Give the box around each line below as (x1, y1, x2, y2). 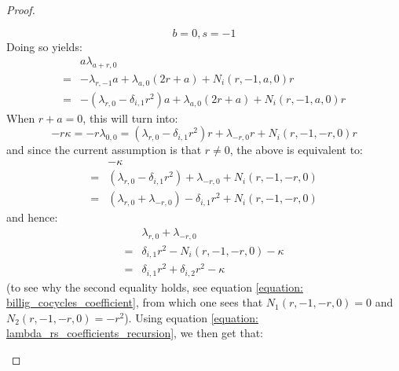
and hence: (6, 209, 58, 226)
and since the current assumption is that (6, 141, 202, 158)
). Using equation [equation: (124, 309, 258, 325)
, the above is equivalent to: (229, 141, 363, 158)
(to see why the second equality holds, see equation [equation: (6, 278, 303, 295)
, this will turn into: (82, 109, 178, 126)
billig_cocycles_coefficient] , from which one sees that (6, 294, 263, 310)
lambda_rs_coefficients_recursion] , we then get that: (6, 325, 264, 341)
